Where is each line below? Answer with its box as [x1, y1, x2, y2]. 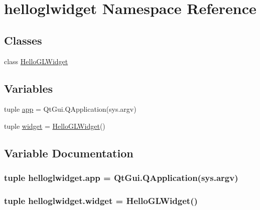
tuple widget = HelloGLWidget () [4, 120, 105, 131]
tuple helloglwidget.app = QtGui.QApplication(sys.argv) [4, 171, 238, 184]
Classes [4, 32, 42, 48]
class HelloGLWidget [4, 56, 68, 66]
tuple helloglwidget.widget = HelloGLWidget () [4, 194, 198, 207]
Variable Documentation [4, 145, 134, 160]
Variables [4, 80, 53, 96]
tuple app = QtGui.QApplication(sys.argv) [4, 104, 137, 114]
